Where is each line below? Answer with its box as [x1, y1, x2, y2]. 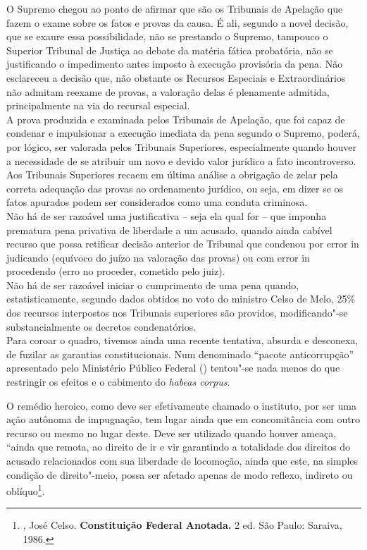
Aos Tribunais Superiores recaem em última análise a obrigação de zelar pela [6, 167, 338, 182]
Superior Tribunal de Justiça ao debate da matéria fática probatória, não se [6, 42, 333, 57]
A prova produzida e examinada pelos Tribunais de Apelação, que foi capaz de [6, 111, 345, 126]
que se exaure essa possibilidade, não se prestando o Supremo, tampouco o [6, 29, 328, 44]
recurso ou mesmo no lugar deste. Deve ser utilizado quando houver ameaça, [6, 425, 337, 440]
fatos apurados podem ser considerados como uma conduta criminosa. [6, 195, 308, 209]
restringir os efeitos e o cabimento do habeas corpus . [6, 374, 230, 389]
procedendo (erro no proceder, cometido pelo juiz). [6, 264, 225, 279]
